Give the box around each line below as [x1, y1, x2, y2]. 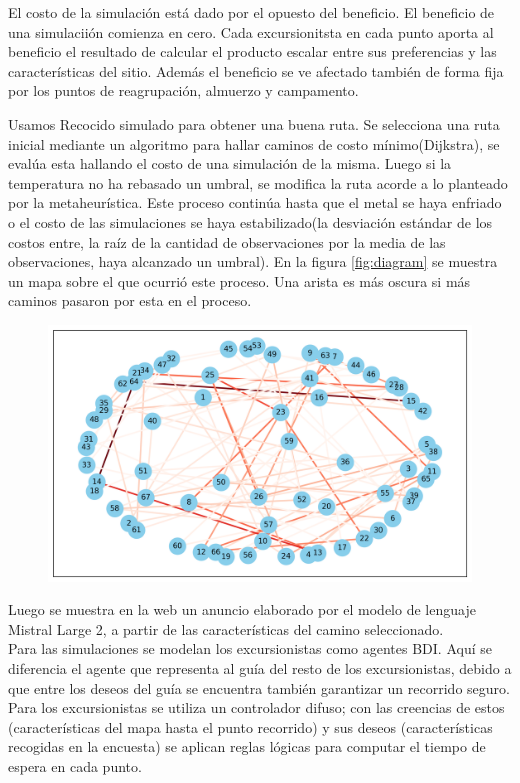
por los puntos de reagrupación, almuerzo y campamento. [8, 80, 359, 101]
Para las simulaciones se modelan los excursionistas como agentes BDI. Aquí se [8, 638, 492, 659]
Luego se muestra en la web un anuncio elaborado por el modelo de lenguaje [8, 599, 476, 620]
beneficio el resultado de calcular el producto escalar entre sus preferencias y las [8, 41, 497, 62]
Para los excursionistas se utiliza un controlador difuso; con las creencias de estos [8, 697, 505, 718]
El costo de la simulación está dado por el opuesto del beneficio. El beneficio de [8, 2, 495, 22]
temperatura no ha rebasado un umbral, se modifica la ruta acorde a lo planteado [8, 172, 508, 193]
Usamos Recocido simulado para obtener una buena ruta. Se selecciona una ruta [8, 113, 500, 134]
